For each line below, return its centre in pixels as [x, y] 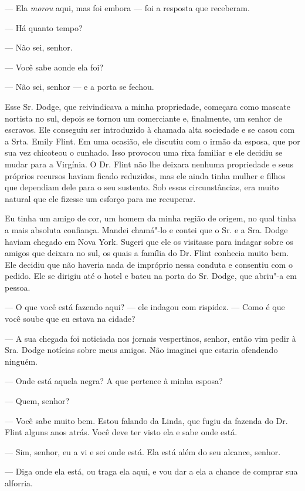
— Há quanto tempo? [44, 27]
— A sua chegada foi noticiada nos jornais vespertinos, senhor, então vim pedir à [150, 338]
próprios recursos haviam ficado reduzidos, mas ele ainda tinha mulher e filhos [145, 175]
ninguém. [21, 361]
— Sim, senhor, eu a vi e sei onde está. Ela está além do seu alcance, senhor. [143, 451]
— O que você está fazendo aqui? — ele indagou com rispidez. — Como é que [145, 307]
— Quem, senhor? [37, 401]
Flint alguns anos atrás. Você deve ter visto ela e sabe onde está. [121, 432]
